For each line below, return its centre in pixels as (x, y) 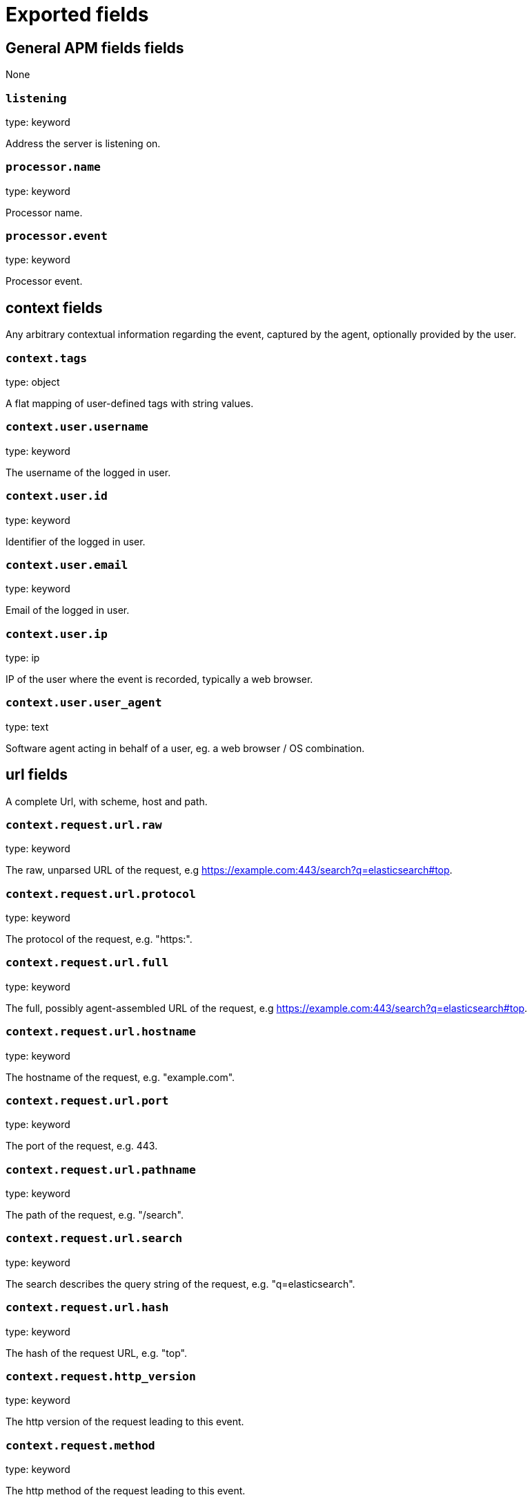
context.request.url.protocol (101, 894)
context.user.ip (57, 634)
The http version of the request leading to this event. (125, 1422)
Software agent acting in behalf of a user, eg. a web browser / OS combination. (185, 748)
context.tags (47, 358)
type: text (27, 726)
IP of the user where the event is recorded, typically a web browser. (159, 679)
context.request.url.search (94, 1239)
